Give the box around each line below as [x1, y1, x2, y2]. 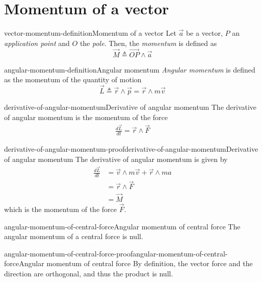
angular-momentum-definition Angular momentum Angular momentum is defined [4, 64, 255, 75]
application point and [4, 37, 70, 48]
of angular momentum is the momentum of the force [4, 111, 168, 122]
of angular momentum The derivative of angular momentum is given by [4, 153, 228, 164]
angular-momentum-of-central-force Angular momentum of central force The [4, 221, 241, 231]
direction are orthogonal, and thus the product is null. [4, 268, 173, 278]
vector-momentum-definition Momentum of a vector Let [4, 28, 176, 38]
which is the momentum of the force [4, 203, 117, 214]
